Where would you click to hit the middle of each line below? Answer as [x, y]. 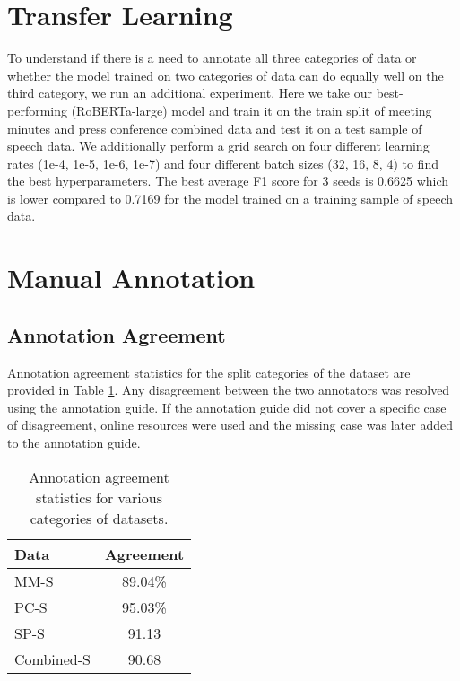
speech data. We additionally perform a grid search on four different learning [218, 146]
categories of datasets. [99, 518]
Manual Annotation [131, 278]
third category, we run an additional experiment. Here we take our [190, 93]
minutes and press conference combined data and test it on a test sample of [215, 128]
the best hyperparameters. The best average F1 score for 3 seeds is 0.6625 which [228, 181]
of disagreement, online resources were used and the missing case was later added [230, 425]
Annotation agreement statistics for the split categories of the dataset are [209, 372]
